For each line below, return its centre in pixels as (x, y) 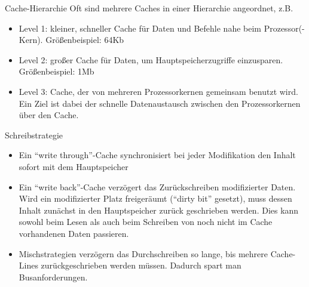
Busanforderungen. (53, 277)
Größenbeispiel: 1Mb (56, 71)
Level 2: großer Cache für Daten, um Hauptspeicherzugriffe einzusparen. (151, 59)
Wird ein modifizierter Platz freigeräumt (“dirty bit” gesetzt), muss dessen (155, 198)
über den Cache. (49, 115)
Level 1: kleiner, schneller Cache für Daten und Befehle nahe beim (140, 28)
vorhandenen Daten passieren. (74, 233)
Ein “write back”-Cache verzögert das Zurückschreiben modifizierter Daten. (157, 186)
